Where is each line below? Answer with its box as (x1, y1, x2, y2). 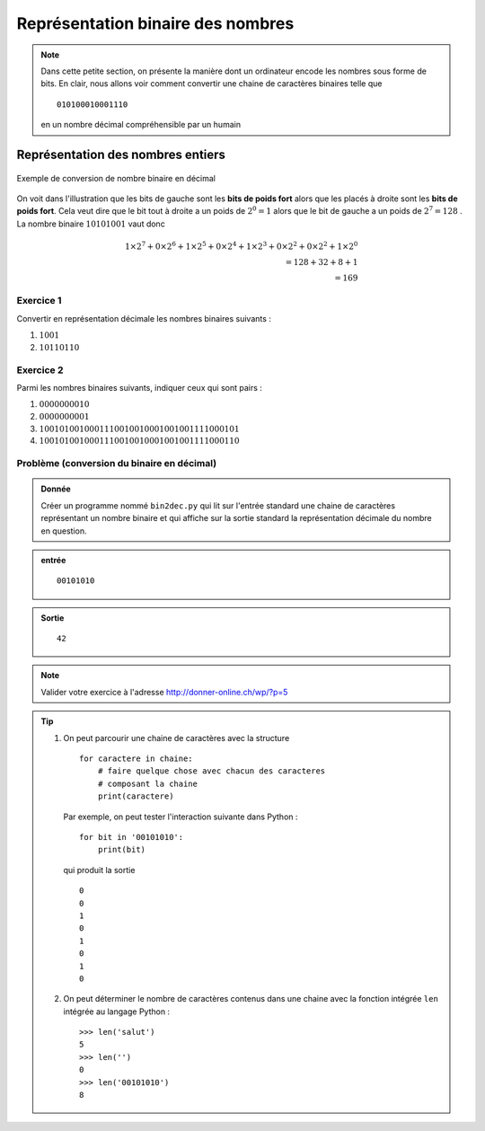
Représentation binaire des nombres (16, 13, 295, 33)
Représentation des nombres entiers (16, 146, 226, 162)
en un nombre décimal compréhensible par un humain (40, 119, 242, 130)
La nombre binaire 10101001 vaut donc (16, 218, 165, 229)
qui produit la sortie (63, 864, 136, 875)
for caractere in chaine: (79, 754, 193, 764)
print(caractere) (97, 791, 174, 801)
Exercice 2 (16, 364, 64, 376)
